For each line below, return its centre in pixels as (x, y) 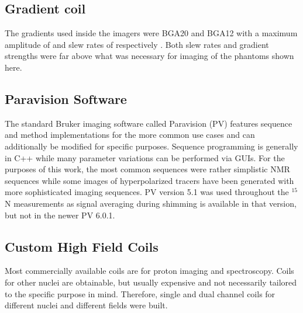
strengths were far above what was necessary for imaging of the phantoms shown (149, 56)
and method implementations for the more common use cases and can (130, 135)
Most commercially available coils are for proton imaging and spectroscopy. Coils (149, 271)
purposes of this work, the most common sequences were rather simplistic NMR (147, 169)
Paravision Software (66, 98)
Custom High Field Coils (82, 246)
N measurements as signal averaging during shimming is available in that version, (151, 203)
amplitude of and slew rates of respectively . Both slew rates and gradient (137, 44)
